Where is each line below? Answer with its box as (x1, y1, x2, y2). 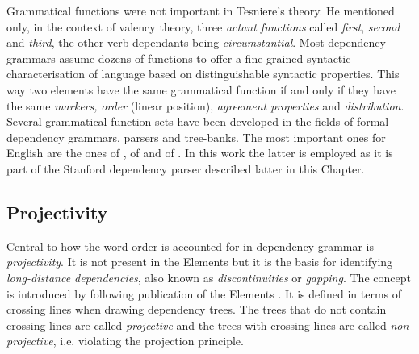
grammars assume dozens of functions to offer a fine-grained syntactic (6, 49, 351, 66)
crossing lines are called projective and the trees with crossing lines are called (6, 316, 387, 333)
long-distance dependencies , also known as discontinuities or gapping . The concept (6, 269, 411, 285)
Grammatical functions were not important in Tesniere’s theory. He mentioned (6, 2, 395, 19)
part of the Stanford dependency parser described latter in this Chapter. (6, 160, 365, 177)
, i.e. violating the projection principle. (52, 332, 244, 349)
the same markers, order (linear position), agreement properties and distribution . (6, 97, 404, 114)
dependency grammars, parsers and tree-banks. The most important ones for (6, 128, 386, 145)
